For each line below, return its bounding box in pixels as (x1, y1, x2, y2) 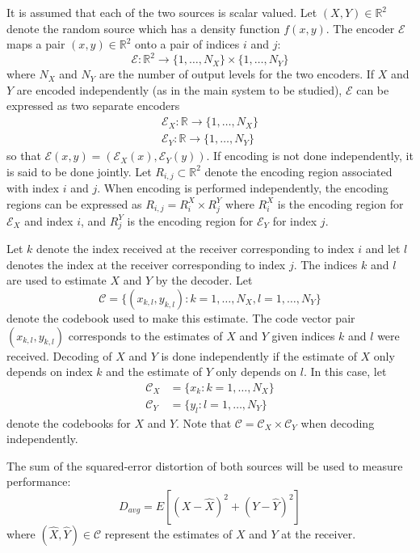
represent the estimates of (104, 526, 233, 542)
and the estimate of (106, 363, 202, 380)
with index (6, 179, 59, 196)
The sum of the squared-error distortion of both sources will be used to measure (6, 457, 403, 474)
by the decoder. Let (155, 272, 253, 289)
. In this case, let (303, 363, 387, 380)
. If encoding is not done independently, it (206, 147, 414, 164)
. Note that (176, 414, 232, 431)
